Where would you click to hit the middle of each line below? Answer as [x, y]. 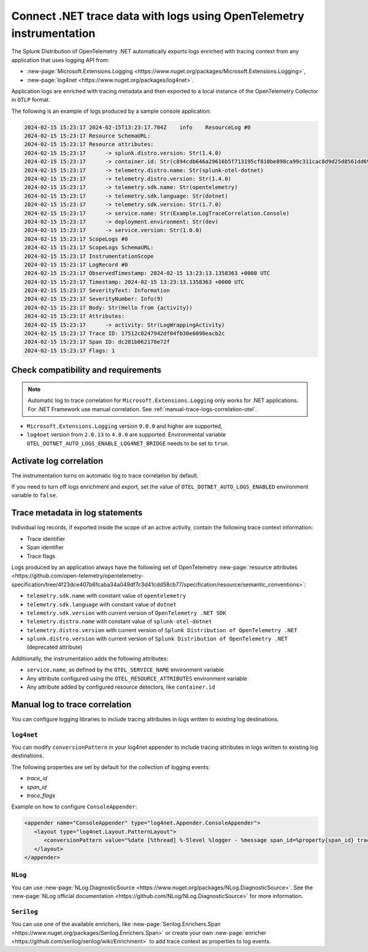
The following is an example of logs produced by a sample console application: [111, 111]
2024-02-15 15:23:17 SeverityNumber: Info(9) [94, 299]
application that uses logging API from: [60, 60]
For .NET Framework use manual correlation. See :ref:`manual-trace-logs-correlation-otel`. [143, 409]
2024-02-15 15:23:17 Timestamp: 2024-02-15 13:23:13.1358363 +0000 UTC [134, 282]
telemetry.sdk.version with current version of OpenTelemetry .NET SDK [126, 613]
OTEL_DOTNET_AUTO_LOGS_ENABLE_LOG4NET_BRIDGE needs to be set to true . [128, 443]
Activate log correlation [57, 461]
